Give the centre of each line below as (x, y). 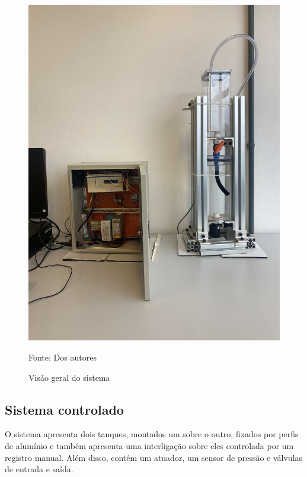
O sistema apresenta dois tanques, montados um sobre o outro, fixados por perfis (152, 434)
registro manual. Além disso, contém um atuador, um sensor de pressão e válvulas (154, 457)
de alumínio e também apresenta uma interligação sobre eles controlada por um (149, 445)
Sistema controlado (64, 409)
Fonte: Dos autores (63, 357)
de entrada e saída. (39, 469)
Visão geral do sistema (69, 377)
